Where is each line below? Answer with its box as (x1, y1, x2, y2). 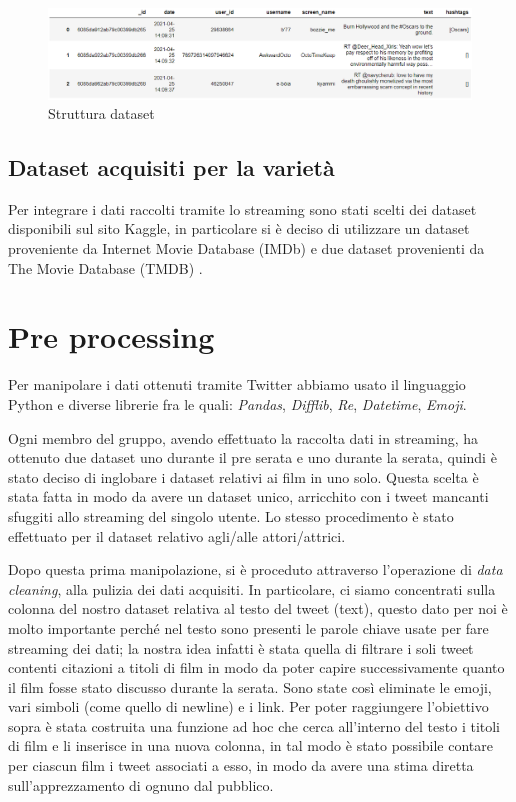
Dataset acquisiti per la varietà (8, 152, 335, 183)
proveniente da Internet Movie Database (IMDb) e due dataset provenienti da (8, 238, 485, 259)
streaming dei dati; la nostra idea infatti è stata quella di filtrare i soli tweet (8, 637, 474, 658)
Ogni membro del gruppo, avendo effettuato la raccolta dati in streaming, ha (8, 427, 479, 448)
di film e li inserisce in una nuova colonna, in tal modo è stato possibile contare (8, 735, 494, 756)
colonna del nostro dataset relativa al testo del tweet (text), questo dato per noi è (8, 598, 508, 619)
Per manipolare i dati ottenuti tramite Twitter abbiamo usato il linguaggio (8, 374, 466, 395)
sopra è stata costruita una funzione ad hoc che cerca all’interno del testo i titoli (8, 715, 501, 736)
